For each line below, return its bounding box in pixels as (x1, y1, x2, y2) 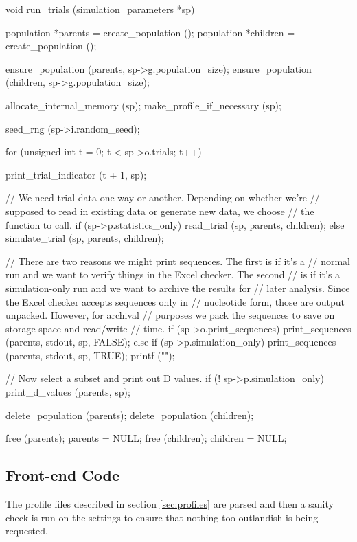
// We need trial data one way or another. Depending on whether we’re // (5, 190, 320, 205)
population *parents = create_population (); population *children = (5, 25, 295, 39)
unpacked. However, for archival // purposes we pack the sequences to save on (5, 308, 335, 322)
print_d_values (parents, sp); (5, 385, 130, 399)
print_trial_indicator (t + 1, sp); (5, 167, 147, 181)
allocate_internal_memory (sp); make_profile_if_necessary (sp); (5, 98, 281, 112)
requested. (5, 523, 48, 538)
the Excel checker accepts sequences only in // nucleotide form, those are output (5, 294, 345, 308)
